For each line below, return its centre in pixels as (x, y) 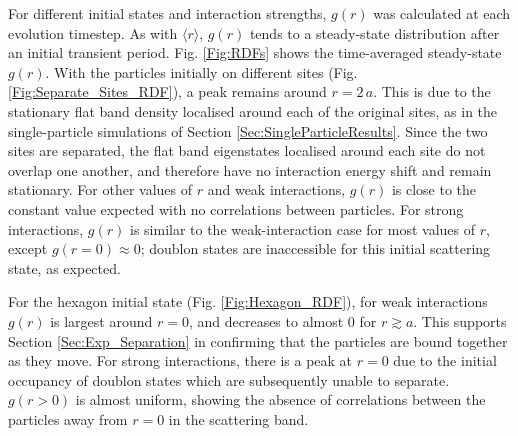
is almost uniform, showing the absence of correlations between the (280, 399)
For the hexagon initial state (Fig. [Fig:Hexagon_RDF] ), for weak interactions (248, 301)
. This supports (460, 320)
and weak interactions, (276, 189)
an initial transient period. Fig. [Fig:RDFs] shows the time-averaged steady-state (255, 52)
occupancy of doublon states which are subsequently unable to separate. (229, 379)
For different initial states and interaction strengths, (167, 13)
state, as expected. (64, 267)
